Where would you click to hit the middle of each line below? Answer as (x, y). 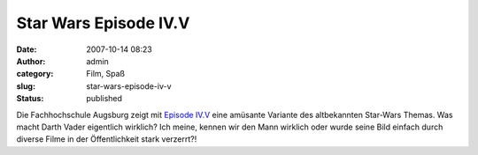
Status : (30, 99)
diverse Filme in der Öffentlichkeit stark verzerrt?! (107, 139)
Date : (27, 49)
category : (35, 74)
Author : (31, 61)
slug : (26, 86)
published (104, 99)
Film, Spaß (106, 74)
